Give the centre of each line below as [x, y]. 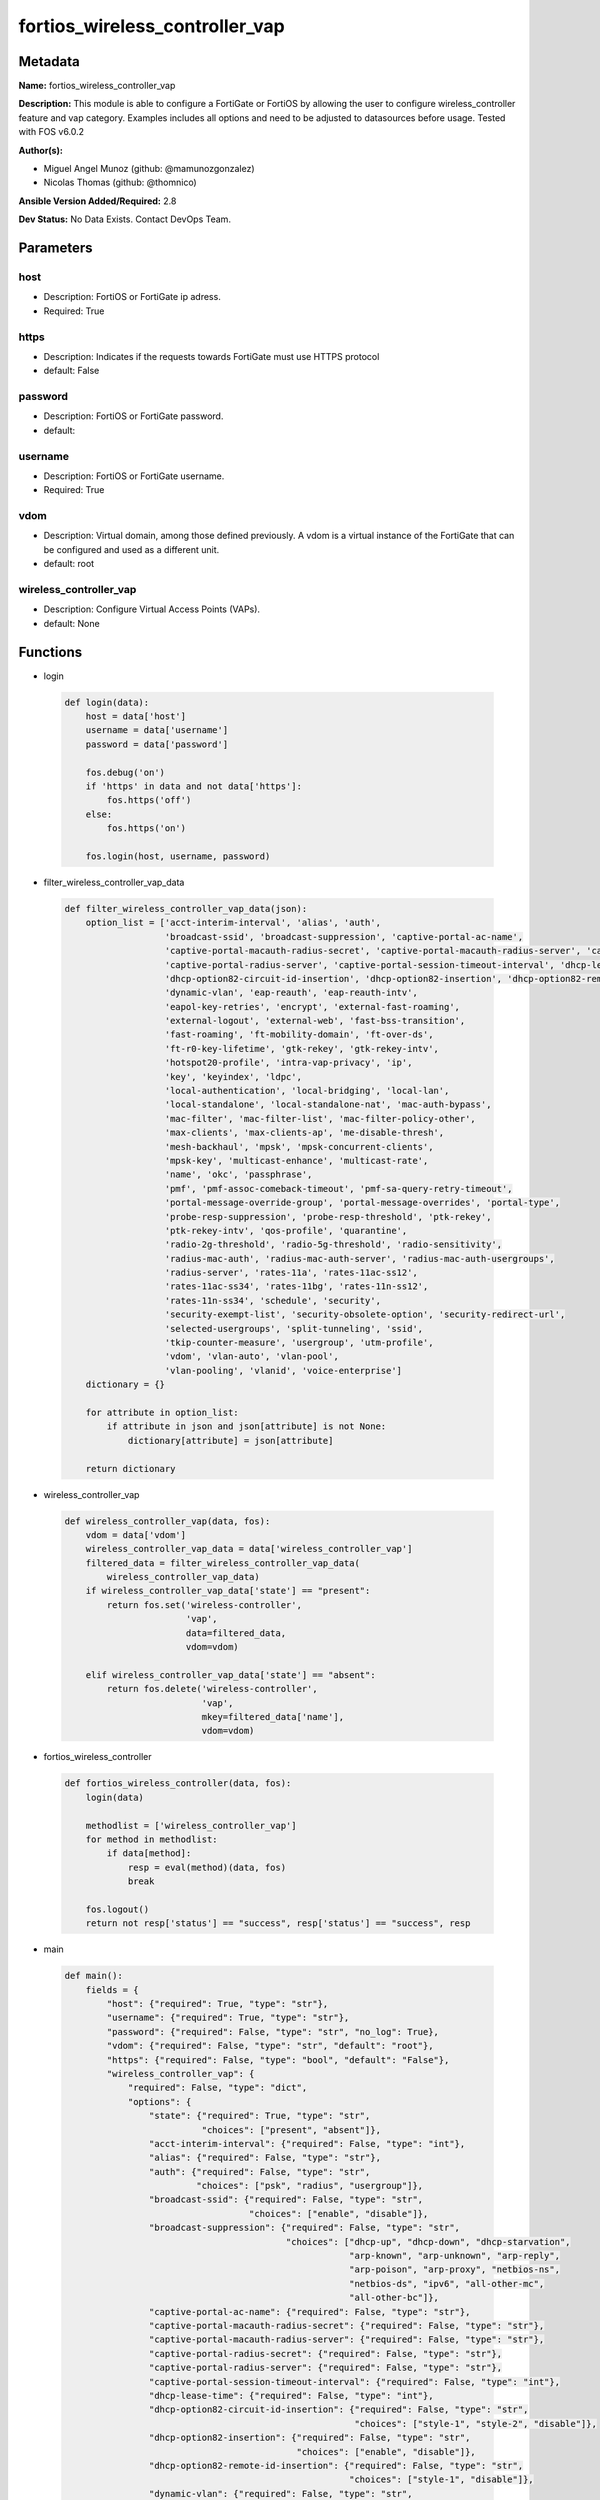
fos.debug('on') [125, 772]
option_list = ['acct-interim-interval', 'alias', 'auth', [233, 923]
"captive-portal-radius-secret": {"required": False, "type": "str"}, [325, 2353]
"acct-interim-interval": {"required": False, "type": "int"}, [307, 2143]
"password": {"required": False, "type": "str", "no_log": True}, [273, 2031]
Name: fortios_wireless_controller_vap [97, 86]
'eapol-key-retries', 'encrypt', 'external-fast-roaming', [312, 1006]
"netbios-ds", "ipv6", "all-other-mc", [446, 2283]
